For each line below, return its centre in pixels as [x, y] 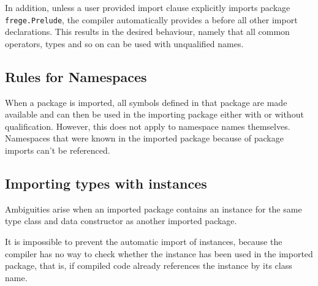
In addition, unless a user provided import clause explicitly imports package [148, 7]
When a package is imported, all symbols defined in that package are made [146, 102]
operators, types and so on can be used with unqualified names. [124, 43]
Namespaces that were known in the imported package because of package [144, 138]
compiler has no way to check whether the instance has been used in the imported [159, 253]
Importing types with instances [106, 183]
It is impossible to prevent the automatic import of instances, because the [144, 241]
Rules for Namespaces [76, 76]
